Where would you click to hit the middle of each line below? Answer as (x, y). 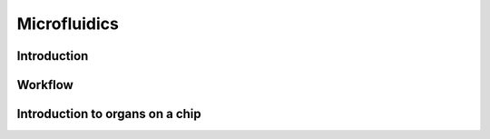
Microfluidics (68, 24)
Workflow (45, 85)
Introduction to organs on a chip (109, 114)
